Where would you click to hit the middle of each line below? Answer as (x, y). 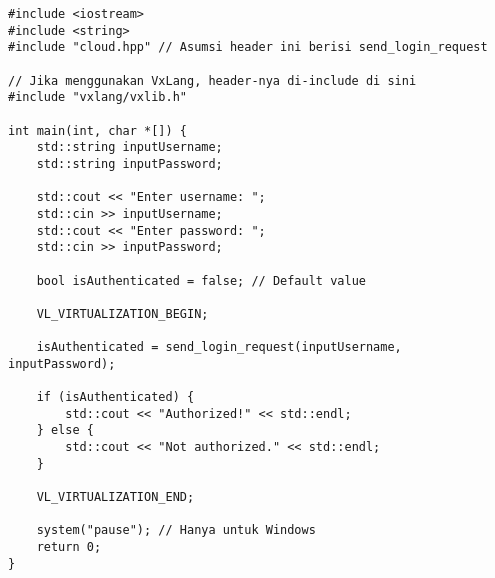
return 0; (69, 547)
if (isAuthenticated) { (115, 397)
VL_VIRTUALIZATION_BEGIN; (122, 313)
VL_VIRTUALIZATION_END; (115, 497)
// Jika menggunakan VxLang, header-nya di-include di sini (212, 80)
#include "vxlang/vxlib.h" (97, 97)
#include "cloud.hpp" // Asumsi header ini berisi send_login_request (248, 47)
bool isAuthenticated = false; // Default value (201, 280)
